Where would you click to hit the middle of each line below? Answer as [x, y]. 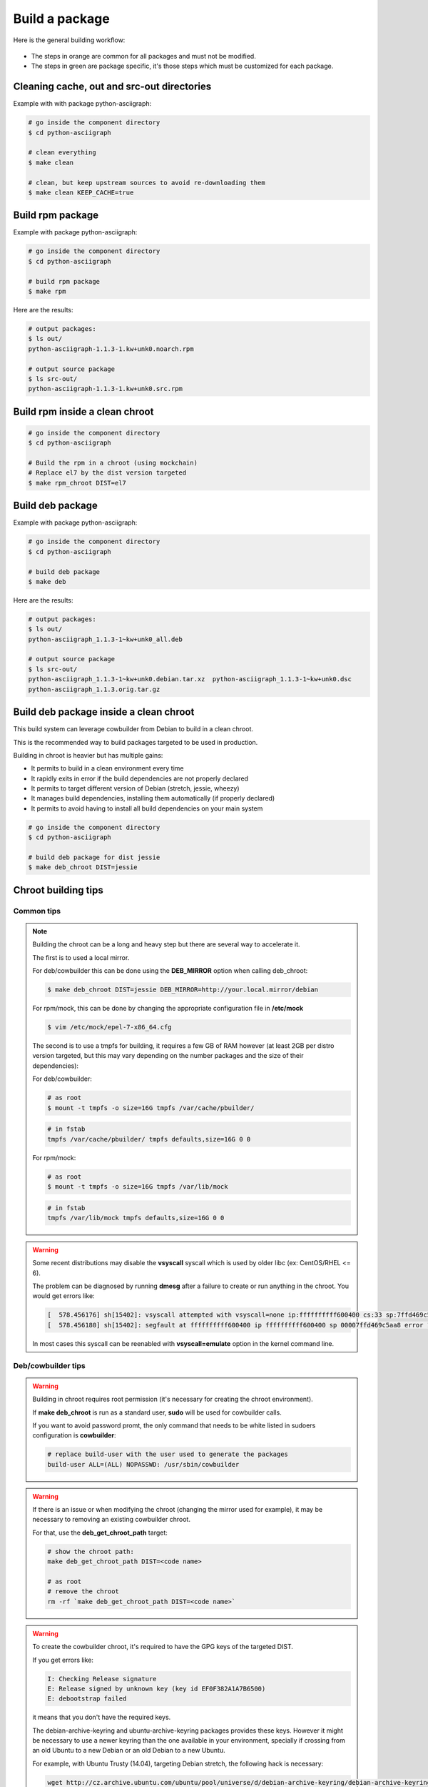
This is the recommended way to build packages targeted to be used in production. [136, 742]
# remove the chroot [83, 1592]
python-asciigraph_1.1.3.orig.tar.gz [94, 689]
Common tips [37, 911]
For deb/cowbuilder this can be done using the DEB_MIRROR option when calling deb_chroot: [170, 971]
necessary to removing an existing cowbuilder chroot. [111, 1520]
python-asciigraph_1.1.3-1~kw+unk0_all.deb [106, 639]
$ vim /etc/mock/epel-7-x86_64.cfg [109, 1027]
